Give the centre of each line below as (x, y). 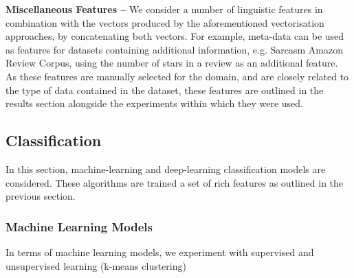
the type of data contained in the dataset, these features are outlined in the (165, 90)
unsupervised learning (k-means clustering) (96, 265)
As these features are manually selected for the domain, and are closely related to (177, 76)
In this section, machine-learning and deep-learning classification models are (166, 169)
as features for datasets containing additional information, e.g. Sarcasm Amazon (174, 49)
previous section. (41, 196)
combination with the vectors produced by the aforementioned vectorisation (165, 22)
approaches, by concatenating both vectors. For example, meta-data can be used (175, 36)
